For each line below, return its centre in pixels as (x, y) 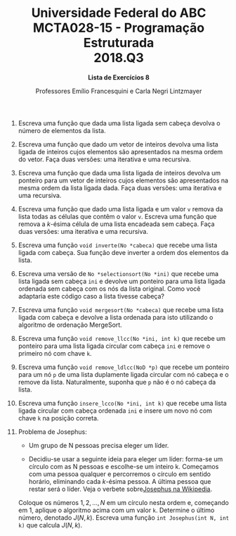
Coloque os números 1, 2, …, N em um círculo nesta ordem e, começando (123, 502)
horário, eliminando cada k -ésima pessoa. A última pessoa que (120, 481)
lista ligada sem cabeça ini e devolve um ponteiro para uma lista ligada (122, 281)
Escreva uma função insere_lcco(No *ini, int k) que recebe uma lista (122, 403)
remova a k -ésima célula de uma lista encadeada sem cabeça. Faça (116, 224)
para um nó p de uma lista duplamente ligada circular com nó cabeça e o (123, 374)
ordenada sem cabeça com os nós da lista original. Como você (109, 288)
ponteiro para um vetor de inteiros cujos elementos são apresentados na (123, 180)
